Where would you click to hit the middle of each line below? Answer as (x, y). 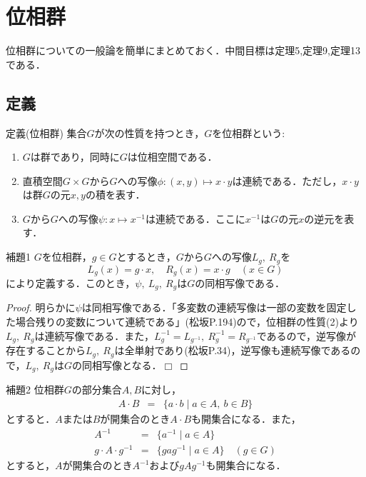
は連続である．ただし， (287, 180)
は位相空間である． (172, 157)
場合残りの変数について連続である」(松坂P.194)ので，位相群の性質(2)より (187, 322)
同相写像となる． (122, 365)
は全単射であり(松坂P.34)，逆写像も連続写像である (233, 350)
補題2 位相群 (35, 390)
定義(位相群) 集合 (46, 132)
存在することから (46, 350)
